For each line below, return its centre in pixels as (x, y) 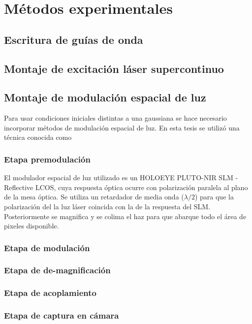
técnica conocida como (38, 137)
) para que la (214, 197)
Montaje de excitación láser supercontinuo (114, 68)
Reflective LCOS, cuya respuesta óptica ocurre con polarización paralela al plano (126, 187)
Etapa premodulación (47, 159)
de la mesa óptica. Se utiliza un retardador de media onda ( (94, 197)
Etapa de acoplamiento (50, 293)
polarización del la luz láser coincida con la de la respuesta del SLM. (107, 206)
